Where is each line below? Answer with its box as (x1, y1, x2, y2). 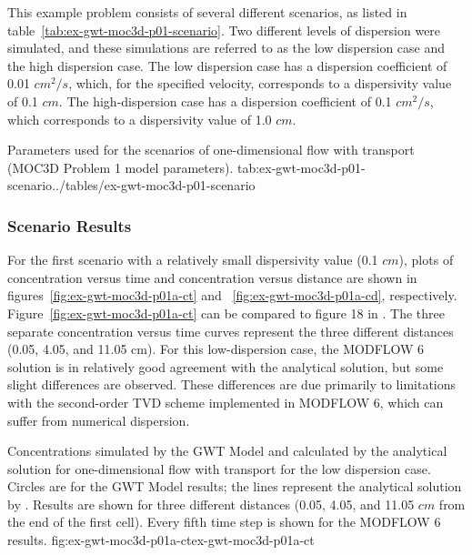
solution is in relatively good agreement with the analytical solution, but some (7, 357, 444, 376)
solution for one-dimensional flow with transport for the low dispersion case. (7, 459, 431, 478)
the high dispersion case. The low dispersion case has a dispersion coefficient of (7, 55, 447, 75)
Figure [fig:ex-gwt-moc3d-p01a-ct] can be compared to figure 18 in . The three (7, 303, 446, 322)
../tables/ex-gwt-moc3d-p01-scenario (52, 176, 256, 195)
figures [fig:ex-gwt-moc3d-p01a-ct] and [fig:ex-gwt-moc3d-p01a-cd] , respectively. (7, 286, 457, 305)
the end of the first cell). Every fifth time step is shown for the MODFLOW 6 (7, 512, 441, 531)
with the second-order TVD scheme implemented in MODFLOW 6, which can (7, 392, 444, 411)
